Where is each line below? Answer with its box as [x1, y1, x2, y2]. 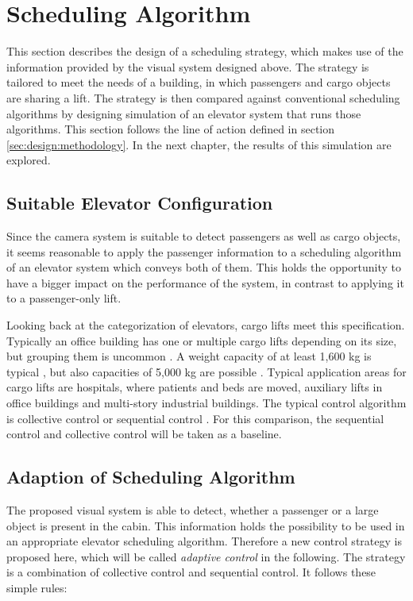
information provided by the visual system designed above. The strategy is [6, 58, 369, 75]
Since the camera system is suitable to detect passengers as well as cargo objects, [6, 228, 401, 245]
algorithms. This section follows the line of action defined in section [6, 121, 335, 137]
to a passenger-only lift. [6, 290, 122, 306]
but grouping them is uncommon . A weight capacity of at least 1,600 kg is [6, 348, 372, 364]
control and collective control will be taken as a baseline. [6, 426, 282, 442]
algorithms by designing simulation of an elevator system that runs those [6, 105, 361, 121]
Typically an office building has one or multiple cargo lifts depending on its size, [6, 332, 397, 349]
